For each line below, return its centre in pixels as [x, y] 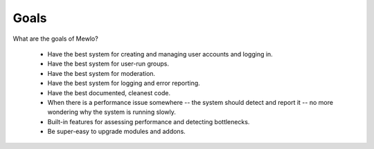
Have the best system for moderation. [101, 73]
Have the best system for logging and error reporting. [124, 83]
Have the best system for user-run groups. [108, 64]
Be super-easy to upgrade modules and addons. [117, 132]
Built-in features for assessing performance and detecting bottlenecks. [149, 121]
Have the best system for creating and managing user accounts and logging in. [160, 54]
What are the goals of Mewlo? [55, 39]
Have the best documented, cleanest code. [109, 92]
